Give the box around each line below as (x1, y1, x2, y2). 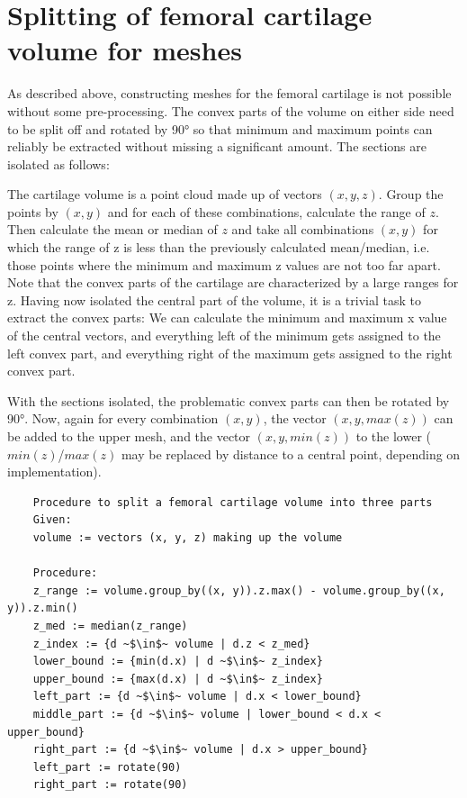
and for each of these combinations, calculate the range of (107, 202, 426, 221)
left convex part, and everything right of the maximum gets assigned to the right (7, 343, 453, 362)
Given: (32, 513, 72, 527)
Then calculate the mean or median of (7, 220, 218, 239)
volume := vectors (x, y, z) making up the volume (32, 530, 343, 544)
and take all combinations (231, 220, 374, 239)
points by (7, 202, 58, 221)
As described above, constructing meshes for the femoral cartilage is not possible (7, 84, 452, 103)
